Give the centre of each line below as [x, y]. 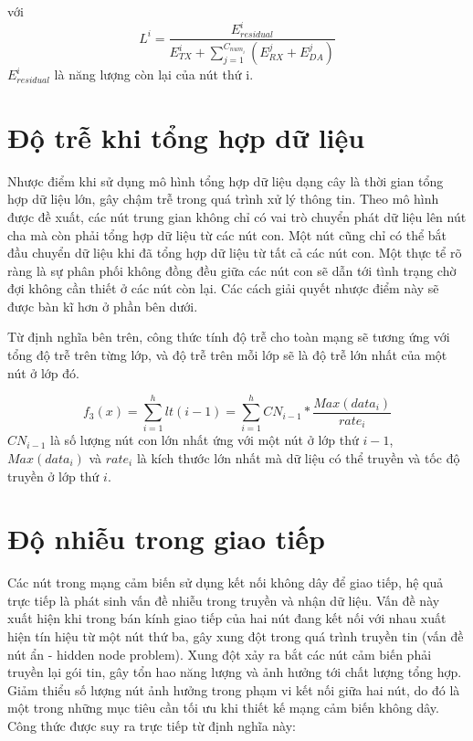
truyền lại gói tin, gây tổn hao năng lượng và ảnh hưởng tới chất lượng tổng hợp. [235, 672]
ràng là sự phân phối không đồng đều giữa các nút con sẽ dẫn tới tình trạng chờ [232, 270]
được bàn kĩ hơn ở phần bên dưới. [103, 306]
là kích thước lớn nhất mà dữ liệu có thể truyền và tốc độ [298, 457]
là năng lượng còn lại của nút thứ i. [154, 74]
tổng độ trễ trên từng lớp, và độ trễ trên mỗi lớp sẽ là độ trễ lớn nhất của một [227, 355]
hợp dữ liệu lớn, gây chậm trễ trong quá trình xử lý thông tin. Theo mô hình [223, 199]
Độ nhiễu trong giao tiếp [166, 539]
